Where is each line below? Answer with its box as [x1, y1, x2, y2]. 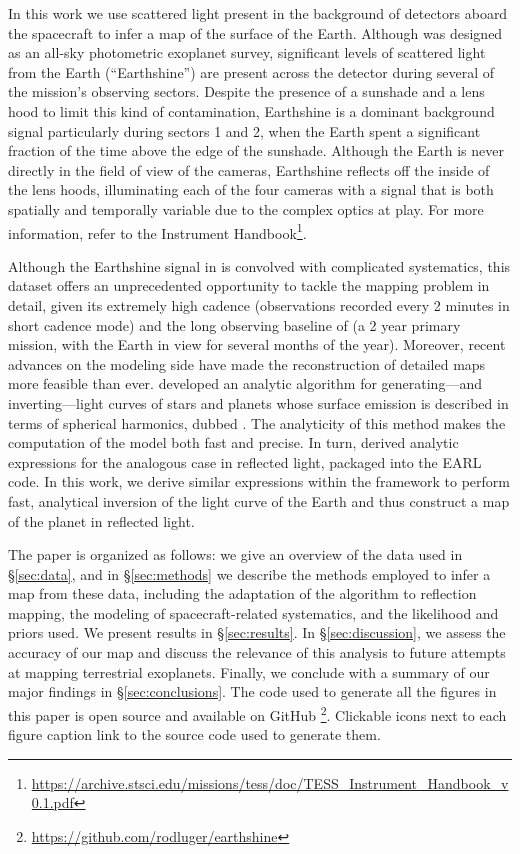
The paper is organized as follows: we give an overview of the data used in [8, 544, 463, 565]
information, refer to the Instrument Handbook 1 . [8, 219, 307, 243]
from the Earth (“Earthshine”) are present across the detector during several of [8, 61, 495, 82]
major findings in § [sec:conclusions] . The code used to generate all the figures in [8, 681, 497, 702]
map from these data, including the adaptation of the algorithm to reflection [8, 583, 477, 604]
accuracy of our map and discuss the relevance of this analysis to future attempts [8, 642, 506, 663]
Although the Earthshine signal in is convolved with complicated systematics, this [8, 255, 511, 276]
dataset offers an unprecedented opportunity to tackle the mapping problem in [8, 275, 490, 296]
